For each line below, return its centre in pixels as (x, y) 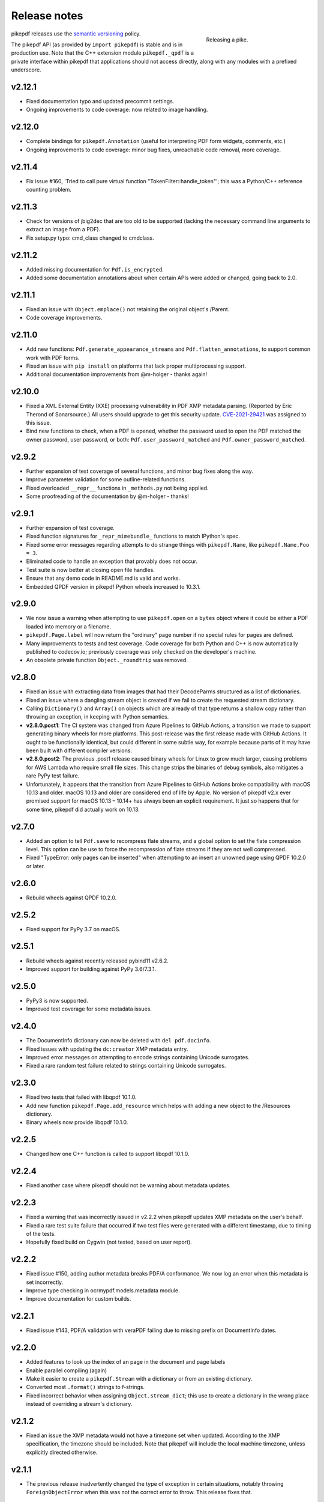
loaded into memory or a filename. (68, 626)
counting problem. (49, 190)
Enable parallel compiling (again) (67, 1370)
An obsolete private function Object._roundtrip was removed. (107, 660)
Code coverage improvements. (64, 318)
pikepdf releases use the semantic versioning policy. (76, 34)
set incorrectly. (45, 1282)
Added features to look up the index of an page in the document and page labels (126, 1362)
